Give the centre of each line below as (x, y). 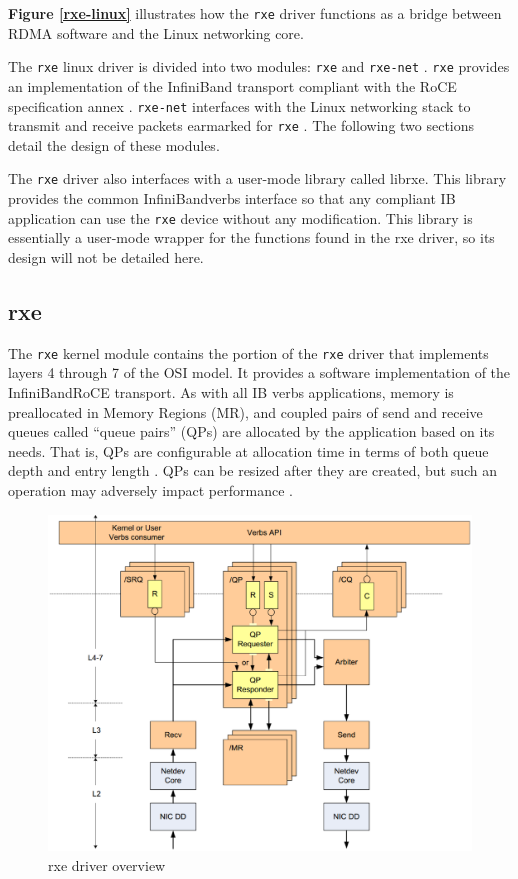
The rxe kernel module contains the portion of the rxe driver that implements (248, 352)
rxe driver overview (107, 864)
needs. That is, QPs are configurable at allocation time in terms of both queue (248, 450)
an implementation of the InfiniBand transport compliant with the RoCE (232, 85)
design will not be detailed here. (106, 256)
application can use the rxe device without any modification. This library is (240, 217)
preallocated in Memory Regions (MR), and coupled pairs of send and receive (245, 411)
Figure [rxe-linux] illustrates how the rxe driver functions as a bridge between (255, 13)
